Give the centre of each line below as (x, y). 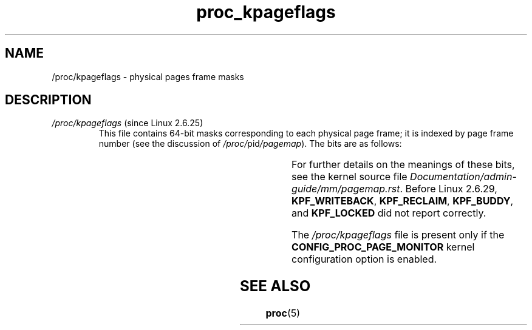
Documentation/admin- (463, 177)
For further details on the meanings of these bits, (403, 165)
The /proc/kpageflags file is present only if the (398, 235)
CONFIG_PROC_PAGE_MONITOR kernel (383, 247)
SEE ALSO (275, 286)
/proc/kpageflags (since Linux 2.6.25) (128, 123)
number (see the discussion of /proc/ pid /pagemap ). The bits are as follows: (250, 144)
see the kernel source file (350, 177)
